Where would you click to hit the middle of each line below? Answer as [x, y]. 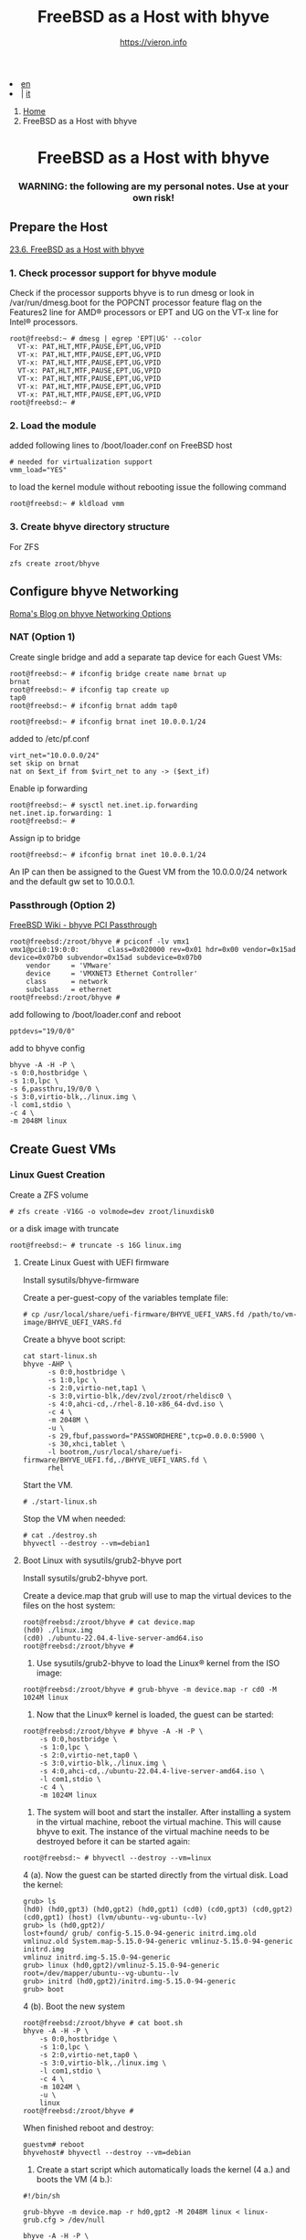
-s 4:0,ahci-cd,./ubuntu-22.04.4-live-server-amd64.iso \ [152, 1771]
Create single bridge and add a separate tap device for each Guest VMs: [146, 657]
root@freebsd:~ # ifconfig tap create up [90, 690]
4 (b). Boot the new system [74, 2006]
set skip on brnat [44, 763]
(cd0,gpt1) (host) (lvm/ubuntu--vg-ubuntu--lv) [115, 1917]
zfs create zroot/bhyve [55, 564]
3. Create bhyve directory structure [90, 527]
